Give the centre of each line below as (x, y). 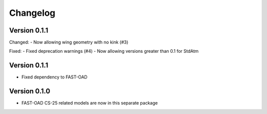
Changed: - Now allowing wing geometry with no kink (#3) (69, 42)
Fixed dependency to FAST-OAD (54, 77)
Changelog (32, 13)
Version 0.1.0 (30, 91)
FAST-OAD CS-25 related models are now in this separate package (90, 103)
